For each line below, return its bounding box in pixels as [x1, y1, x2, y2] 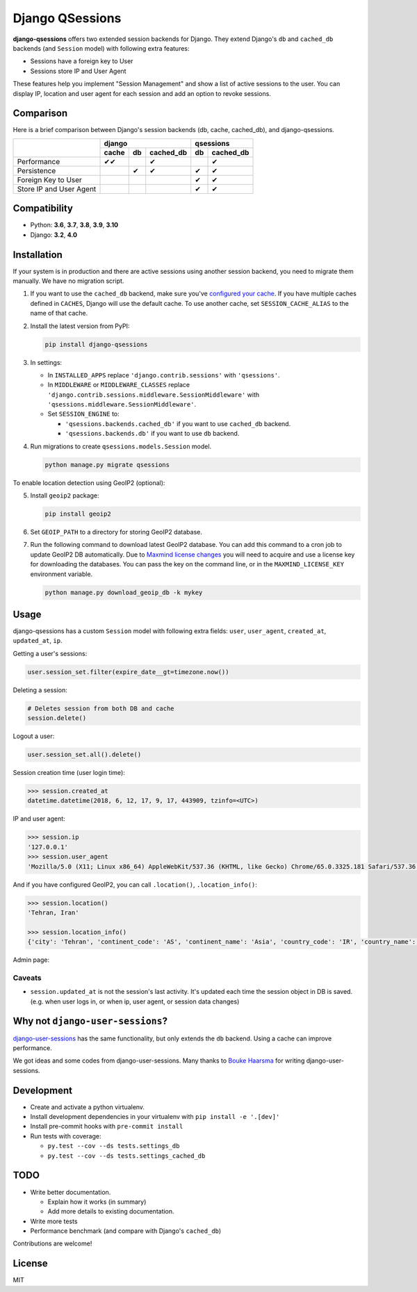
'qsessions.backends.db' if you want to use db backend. [65, 430, 240, 438]
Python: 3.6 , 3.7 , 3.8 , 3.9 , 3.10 [30, 221, 118, 229]
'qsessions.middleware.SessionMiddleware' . [47, 400, 197, 409]
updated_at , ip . [13, 637, 63, 645]
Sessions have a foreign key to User [30, 57, 133, 65]
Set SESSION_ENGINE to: [47, 410, 120, 418]
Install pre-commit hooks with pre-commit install [30, 1122, 183, 1131]
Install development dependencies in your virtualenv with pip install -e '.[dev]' [30, 1113, 280, 1121]
